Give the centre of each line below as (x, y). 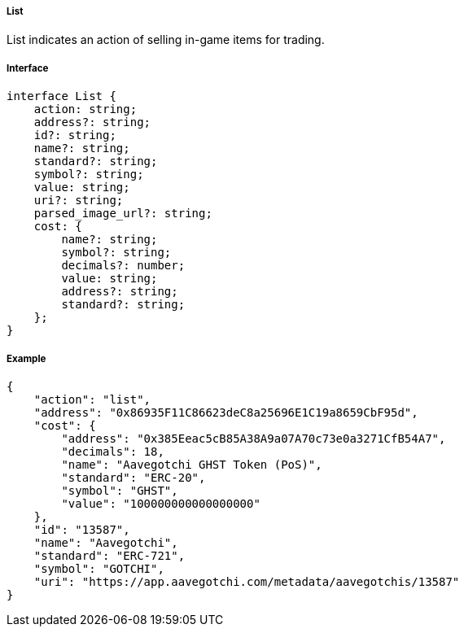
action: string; (85, 109)
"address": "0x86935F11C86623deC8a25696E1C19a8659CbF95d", (226, 412)
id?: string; (75, 135)
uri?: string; (79, 201)
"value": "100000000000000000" (161, 503)
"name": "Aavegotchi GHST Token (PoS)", (192, 464)
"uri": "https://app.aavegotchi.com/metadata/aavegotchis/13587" (247, 581)
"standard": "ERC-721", (109, 555)
